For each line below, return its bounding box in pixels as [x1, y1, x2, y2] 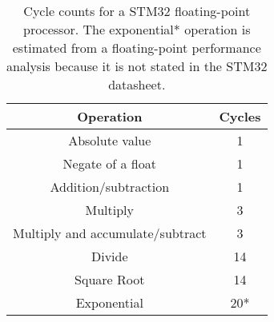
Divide [91, 247, 128, 265]
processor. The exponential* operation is [22, 20, 251, 38]
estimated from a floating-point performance [12, 38, 261, 57]
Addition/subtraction [50, 177, 170, 196]
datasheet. [108, 75, 166, 93]
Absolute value [68, 131, 151, 149]
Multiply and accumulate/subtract [13, 224, 207, 242]
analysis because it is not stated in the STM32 [6, 57, 268, 75]
